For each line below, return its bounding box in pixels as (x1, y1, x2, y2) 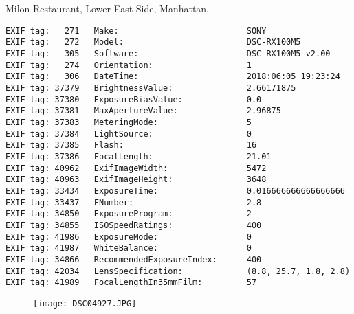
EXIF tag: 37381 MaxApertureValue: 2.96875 (5, 106, 281, 116)
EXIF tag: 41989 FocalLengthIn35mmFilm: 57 (5, 278, 257, 288)
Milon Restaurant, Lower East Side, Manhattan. (5, 1, 210, 16)
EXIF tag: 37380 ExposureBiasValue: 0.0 (5, 94, 262, 104)
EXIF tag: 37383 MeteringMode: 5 (5, 117, 252, 128)
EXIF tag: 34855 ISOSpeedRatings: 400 (5, 220, 262, 230)
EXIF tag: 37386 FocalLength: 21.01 (5, 152, 272, 161)
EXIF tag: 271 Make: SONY (5, 25, 267, 36)
